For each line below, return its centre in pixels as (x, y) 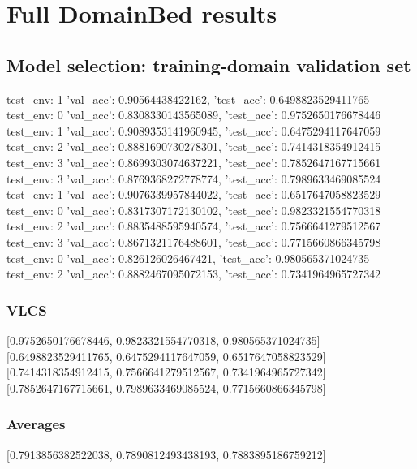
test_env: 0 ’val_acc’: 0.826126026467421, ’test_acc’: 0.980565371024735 (188, 258)
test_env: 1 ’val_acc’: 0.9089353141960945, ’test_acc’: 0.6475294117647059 (194, 130)
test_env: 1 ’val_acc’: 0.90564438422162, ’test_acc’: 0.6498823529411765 (188, 99)
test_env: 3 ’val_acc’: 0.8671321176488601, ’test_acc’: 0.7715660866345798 (194, 241)
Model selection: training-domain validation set (209, 65)
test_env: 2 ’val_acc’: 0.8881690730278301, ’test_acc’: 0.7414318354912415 (194, 146)
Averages (36, 424)
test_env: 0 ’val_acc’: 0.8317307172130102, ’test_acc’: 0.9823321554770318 (194, 210)
